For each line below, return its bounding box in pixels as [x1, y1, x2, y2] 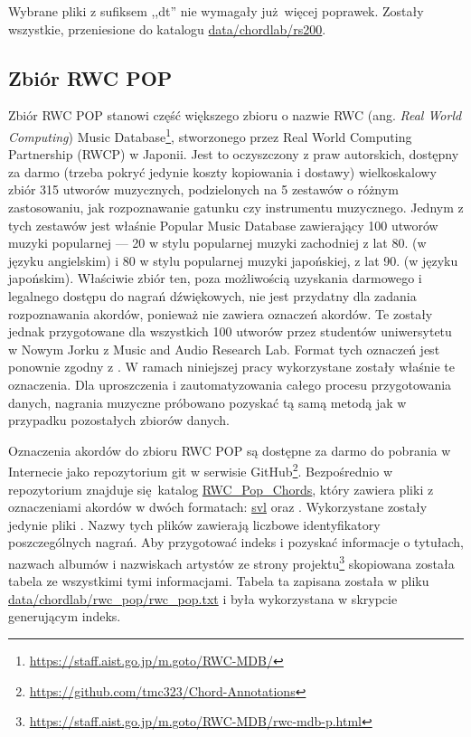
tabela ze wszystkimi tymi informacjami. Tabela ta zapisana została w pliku [8, 572, 429, 591]
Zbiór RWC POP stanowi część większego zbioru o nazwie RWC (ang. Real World [8, 106, 462, 125]
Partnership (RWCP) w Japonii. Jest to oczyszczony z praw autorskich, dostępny [8, 145, 459, 164]
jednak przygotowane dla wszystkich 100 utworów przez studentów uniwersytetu [8, 322, 452, 341]
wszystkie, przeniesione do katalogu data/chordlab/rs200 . [8, 19, 326, 38]
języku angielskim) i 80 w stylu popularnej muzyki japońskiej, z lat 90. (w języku [8, 250, 458, 269]
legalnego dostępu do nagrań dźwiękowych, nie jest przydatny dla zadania [8, 286, 417, 305]
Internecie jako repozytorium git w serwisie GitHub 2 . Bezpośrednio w [8, 459, 392, 480]
